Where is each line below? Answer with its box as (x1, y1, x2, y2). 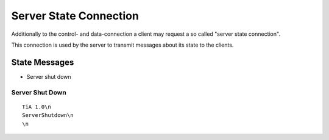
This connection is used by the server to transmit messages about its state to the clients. (11, 41, 234, 48)
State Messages (11, 57, 74, 67)
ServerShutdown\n (22, 112, 74, 119)
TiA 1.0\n (22, 103, 51, 110)
